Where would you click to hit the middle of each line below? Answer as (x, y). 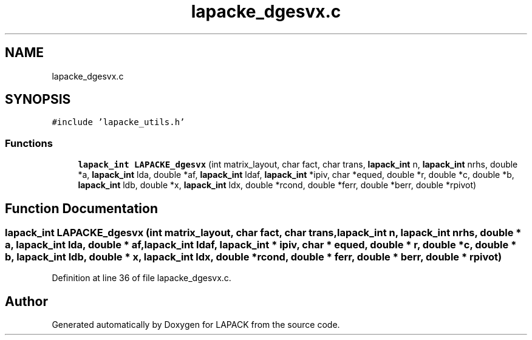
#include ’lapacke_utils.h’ (118, 122)
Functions (29, 143)
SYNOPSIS (38, 100)
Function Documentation (81, 208)
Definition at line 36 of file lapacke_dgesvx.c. (142, 278)
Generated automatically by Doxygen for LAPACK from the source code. (196, 325)
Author (26, 301)
